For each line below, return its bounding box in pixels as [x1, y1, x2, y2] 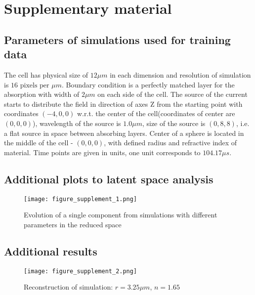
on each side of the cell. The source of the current [97, 89, 248, 99]
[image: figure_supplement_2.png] [24, 267, 137, 275]
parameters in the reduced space [24, 219, 122, 229]
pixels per [20, 82, 49, 89]
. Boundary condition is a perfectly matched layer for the [61, 79, 235, 89]
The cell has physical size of [4, 69, 88, 80]
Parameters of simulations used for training [4, 32, 231, 47]
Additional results [4, 243, 97, 258]
